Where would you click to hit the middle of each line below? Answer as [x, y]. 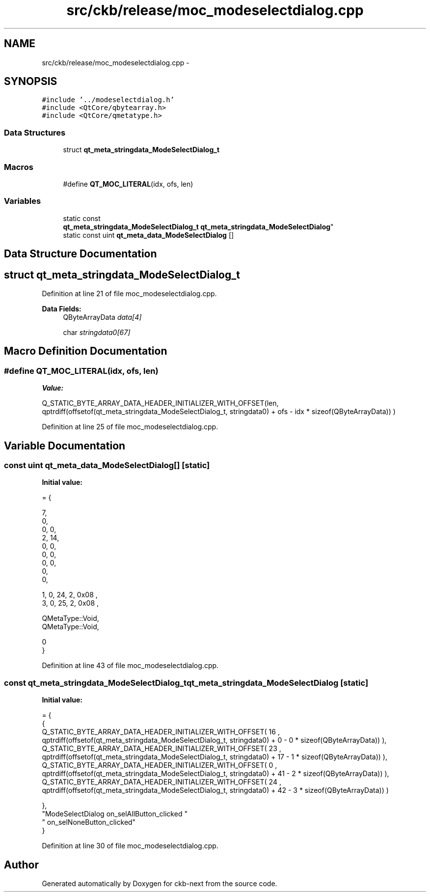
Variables [23, 201]
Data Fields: [62, 308]
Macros [19, 167]
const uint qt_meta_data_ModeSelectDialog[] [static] [107, 465]
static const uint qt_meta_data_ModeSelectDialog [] [148, 235]
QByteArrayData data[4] [102, 317]
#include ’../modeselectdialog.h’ [108, 100]
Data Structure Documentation [81, 254]
